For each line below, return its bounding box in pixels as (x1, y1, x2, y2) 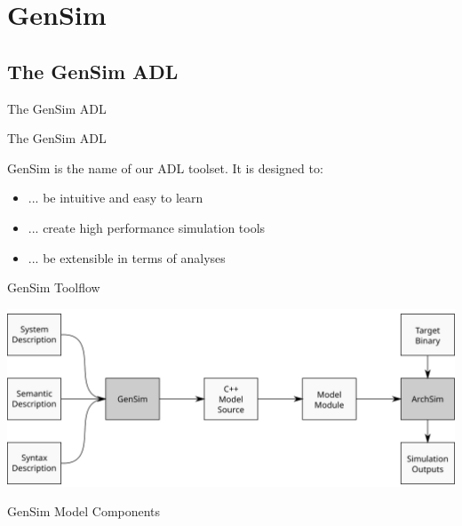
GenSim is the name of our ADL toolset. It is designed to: (7, 158, 323, 177)
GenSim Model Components (7, 502, 161, 521)
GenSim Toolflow (7, 278, 100, 297)
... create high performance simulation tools (28, 218, 266, 236)
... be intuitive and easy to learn (28, 188, 203, 207)
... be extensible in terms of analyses (28, 248, 226, 267)
